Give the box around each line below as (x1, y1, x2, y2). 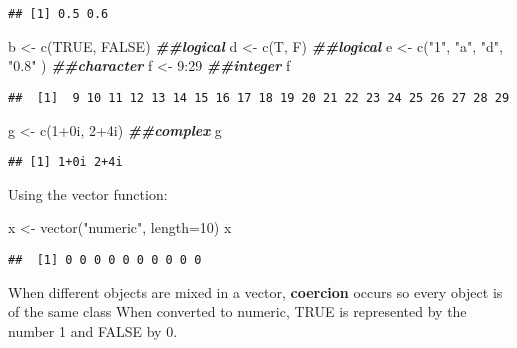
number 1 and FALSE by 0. (8, 320, 178, 341)
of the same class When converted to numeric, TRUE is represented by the (8, 301, 467, 322)
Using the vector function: (8, 183, 168, 204)
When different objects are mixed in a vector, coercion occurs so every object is (8, 281, 503, 302)
